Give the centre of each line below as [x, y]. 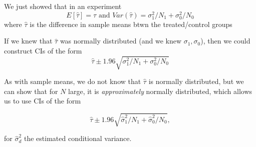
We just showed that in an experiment [63, 6]
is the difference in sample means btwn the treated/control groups [131, 24]
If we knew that [28, 41]
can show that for [31, 91]
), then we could [225, 41]
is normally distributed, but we [196, 81]
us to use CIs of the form [43, 101]
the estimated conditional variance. [78, 138]
